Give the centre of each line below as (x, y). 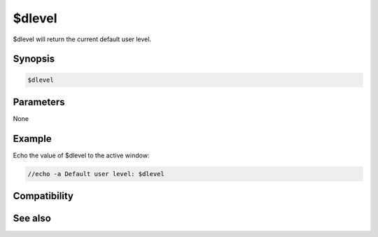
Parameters (39, 102)
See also (32, 218)
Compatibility (43, 196)
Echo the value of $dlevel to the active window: (81, 155)
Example (32, 139)
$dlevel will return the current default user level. (82, 39)
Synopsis (34, 59)
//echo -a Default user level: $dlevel (96, 174)
